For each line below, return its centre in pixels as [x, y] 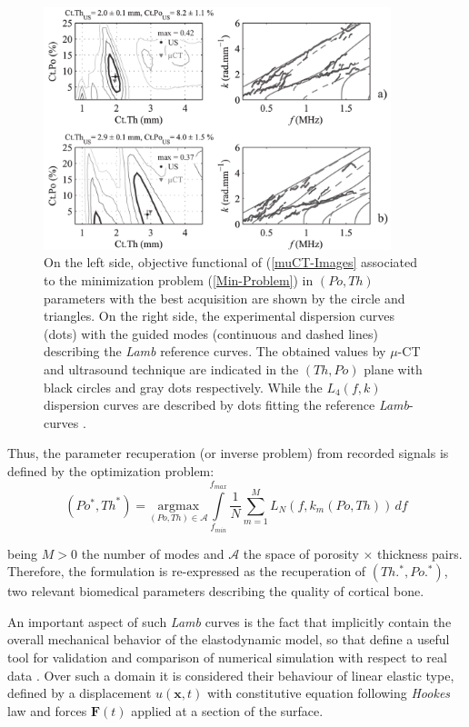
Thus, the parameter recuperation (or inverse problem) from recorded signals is [228, 453]
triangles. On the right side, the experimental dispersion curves [219, 316]
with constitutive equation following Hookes [329, 693]
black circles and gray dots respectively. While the [183, 387]
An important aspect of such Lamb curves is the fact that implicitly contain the [230, 621]
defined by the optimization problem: [111, 470]
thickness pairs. [420, 553]
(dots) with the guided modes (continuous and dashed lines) [211, 333]
